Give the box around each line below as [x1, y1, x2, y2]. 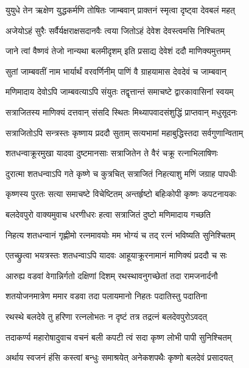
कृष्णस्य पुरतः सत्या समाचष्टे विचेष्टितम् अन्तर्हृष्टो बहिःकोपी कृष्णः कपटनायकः [5, 187, 237, 200]
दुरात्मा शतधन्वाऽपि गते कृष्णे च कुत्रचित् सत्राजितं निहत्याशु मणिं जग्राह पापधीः [5, 167, 237, 179]
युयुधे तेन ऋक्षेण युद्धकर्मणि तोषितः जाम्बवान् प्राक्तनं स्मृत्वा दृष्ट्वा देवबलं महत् [5, 4, 235, 16]
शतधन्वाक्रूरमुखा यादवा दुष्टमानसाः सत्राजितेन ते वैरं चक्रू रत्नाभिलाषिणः [5, 147, 218, 159]
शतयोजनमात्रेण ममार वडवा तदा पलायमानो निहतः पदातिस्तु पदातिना [5, 290, 208, 302]
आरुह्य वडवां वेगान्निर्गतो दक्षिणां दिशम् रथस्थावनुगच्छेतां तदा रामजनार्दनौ [5, 269, 218, 282]
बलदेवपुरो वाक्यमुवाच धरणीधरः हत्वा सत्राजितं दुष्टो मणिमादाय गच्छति [5, 207, 211, 220]
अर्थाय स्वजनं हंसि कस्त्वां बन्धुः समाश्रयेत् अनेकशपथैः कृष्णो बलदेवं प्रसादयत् [5, 351, 233, 364]
